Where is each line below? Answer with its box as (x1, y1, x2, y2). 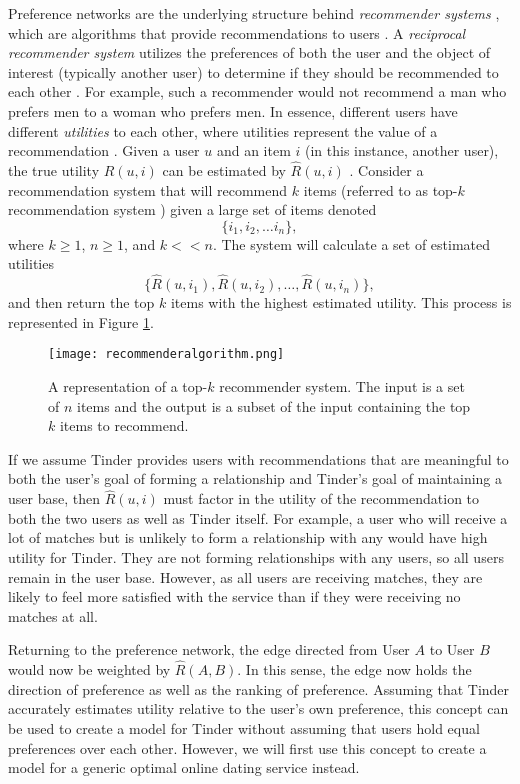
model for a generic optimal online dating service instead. (8, 757, 360, 778)
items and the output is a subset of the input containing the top (77, 395, 471, 416)
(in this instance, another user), (304, 140, 499, 161)
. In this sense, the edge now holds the (237, 659, 472, 680)
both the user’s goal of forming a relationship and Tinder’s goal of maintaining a (8, 468, 503, 489)
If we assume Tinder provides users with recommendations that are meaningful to (8, 448, 509, 469)
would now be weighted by (8, 659, 171, 680)
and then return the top (8, 292, 155, 313)
